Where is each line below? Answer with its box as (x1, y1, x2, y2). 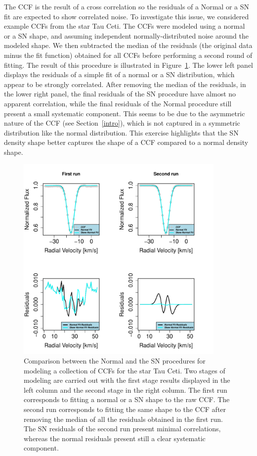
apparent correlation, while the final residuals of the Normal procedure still (4, 98, 232, 108)
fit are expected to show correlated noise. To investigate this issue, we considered (4, 11, 249, 21)
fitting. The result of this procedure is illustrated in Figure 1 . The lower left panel (4, 59, 253, 70)
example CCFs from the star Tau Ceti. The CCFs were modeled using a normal (4, 21, 245, 31)
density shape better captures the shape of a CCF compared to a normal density (4, 137, 249, 147)
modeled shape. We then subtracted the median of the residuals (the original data (4, 40, 253, 50)
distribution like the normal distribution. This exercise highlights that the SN (4, 127, 239, 137)
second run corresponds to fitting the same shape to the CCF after (24, 404, 226, 414)
